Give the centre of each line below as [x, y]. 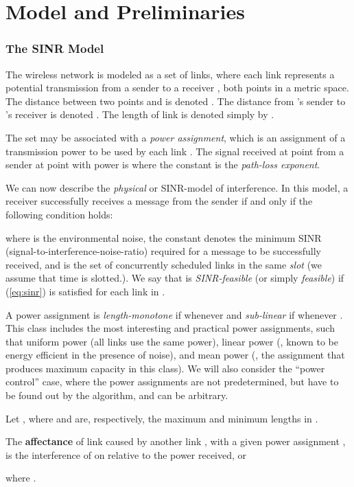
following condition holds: [59, 214]
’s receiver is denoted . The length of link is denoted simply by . [140, 114]
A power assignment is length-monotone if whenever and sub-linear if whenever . [174, 314]
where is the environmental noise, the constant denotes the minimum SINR [164, 237]
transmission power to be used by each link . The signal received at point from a [175, 151]
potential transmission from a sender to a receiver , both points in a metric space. [177, 88]
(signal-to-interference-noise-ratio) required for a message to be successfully [164, 251]
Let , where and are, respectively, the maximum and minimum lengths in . [162, 418]
